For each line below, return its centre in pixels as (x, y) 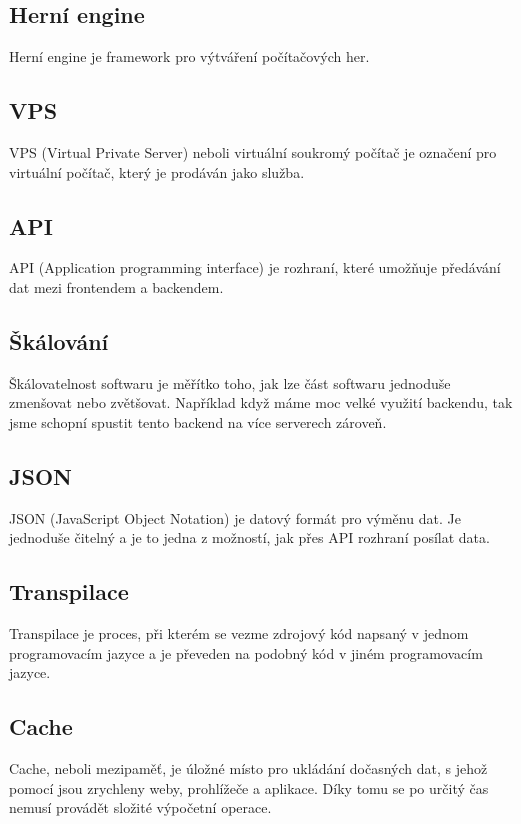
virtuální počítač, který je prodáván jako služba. (157, 171)
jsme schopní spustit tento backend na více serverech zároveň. (198, 421)
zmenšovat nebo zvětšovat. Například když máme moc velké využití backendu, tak (261, 402)
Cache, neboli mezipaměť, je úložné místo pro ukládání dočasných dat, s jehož (248, 768)
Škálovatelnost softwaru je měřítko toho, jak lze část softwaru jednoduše (230, 382)
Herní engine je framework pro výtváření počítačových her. (189, 56)
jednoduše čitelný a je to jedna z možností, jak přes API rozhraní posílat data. (249, 537)
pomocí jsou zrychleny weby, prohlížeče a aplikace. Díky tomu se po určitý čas (249, 787)
